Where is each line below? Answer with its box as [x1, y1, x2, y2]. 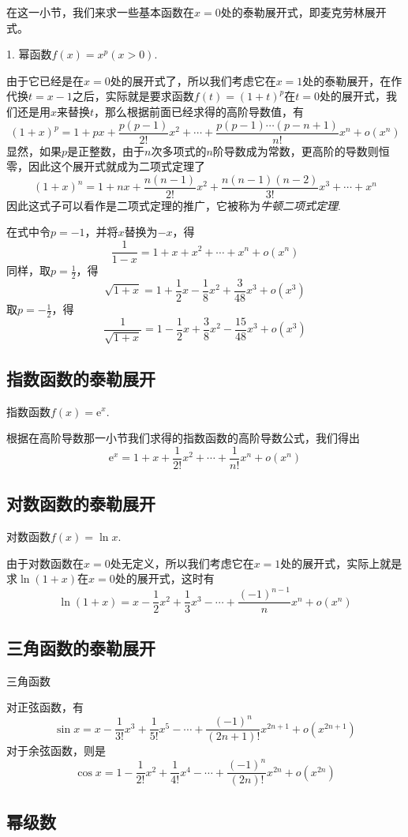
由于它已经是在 [6, 72, 84, 88]
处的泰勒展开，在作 [302, 72, 402, 88]
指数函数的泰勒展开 [6, 366, 155, 390]
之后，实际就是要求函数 [72, 88, 194, 104]
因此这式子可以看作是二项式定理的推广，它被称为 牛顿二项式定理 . [6, 197, 341, 213]
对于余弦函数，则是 [6, 742, 106, 759]
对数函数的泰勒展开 [6, 491, 155, 516]
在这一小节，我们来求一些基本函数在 [6, 4, 194, 20]
